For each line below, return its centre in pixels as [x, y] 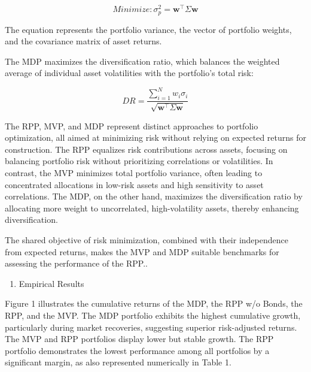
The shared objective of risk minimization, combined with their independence [147, 239]
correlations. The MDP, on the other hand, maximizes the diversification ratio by [154, 196]
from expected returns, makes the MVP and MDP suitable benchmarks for [142, 251]
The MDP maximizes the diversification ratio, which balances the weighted [142, 61]
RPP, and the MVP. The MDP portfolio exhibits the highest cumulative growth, [153, 315]
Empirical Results [51, 283]
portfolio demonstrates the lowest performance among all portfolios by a [137, 350]
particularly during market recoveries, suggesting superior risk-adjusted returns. [151, 327]
